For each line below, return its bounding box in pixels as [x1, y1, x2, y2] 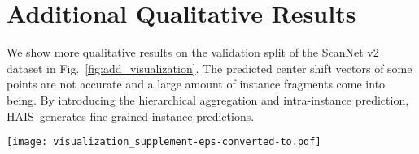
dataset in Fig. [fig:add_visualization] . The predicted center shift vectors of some [7, 59, 412, 76]
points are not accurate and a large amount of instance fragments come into [7, 75, 386, 92]
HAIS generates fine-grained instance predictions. [7, 107, 255, 124]
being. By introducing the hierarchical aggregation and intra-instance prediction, [7, 91, 409, 108]
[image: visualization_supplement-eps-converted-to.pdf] [7, 136, 321, 148]
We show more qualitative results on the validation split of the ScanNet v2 [7, 44, 379, 61]
